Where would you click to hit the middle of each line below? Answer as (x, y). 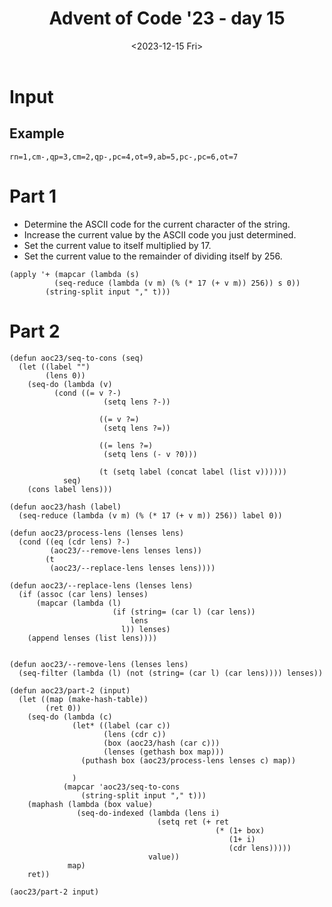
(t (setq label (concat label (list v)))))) (192, 472)
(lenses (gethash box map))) (164, 752)
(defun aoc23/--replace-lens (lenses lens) (101, 585)
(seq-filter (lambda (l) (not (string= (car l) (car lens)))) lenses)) (171, 673)
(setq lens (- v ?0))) (150, 454)
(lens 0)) (65, 375)
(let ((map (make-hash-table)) (83, 699)
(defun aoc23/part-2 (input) (70, 690)
